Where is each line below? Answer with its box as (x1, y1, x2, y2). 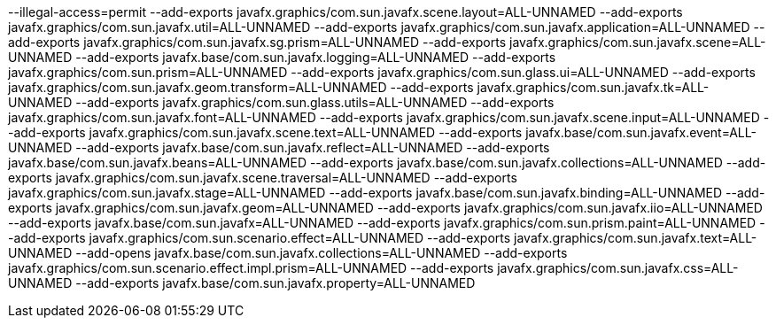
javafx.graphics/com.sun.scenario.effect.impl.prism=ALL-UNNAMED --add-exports (8, 260, 494, 275)
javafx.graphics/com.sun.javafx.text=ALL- (514, 230, 757, 245)
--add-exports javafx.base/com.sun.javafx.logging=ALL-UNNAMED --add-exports (75, 50, 556, 65)
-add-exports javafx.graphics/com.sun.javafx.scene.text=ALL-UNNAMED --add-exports (8, 125, 523, 140)
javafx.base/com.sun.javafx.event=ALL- (525, 125, 757, 140)
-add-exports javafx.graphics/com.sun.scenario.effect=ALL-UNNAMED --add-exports (8, 230, 511, 245)
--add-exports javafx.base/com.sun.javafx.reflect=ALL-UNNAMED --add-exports (75, 140, 550, 155)
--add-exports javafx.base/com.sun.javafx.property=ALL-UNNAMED (75, 275, 476, 290)
